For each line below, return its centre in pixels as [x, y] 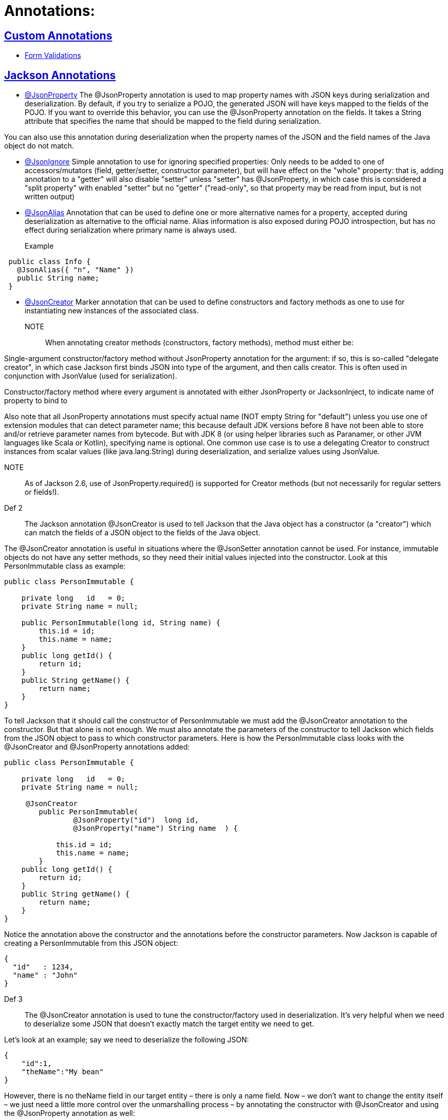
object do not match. [39, 146]
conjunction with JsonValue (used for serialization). [91, 376]
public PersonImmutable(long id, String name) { [121, 623]
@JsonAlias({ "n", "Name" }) [75, 270]
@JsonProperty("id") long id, [136, 820]
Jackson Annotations [60, 75]
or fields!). [42, 492]
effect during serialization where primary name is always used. [131, 230]
